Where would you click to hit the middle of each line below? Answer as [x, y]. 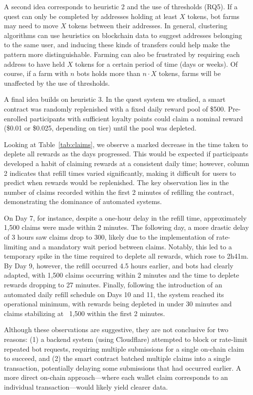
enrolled [16, 118]
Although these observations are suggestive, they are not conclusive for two [116, 329]
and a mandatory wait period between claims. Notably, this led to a [131, 246]
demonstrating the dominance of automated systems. [83, 201]
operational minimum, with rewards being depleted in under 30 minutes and [118, 304]
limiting [16, 246]
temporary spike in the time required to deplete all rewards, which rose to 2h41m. [126, 256]
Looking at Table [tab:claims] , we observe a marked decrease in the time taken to [126, 144]
